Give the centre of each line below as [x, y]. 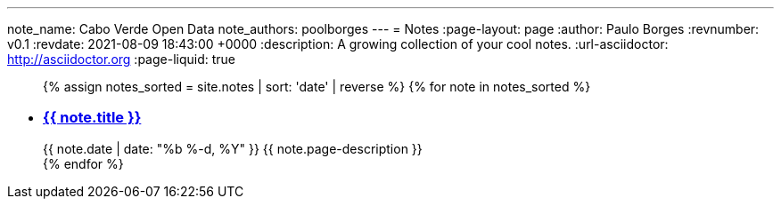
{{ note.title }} [92, 118]
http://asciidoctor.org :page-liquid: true [122, 59]
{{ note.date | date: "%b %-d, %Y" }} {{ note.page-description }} [233, 148]
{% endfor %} [83, 163]
